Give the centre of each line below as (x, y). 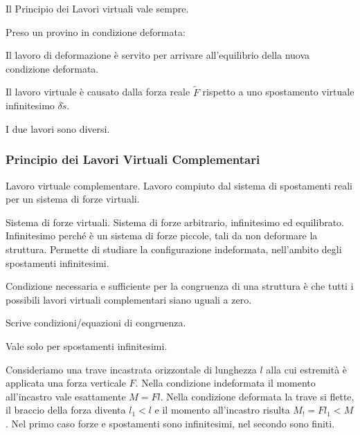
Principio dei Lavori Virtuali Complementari (133, 159)
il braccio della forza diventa (66, 410)
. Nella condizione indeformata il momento (225, 383)
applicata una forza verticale (66, 383)
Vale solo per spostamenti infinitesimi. (87, 345)
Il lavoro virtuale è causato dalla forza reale (98, 92)
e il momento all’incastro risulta (222, 410)
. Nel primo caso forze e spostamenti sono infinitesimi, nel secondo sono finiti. (170, 423)
